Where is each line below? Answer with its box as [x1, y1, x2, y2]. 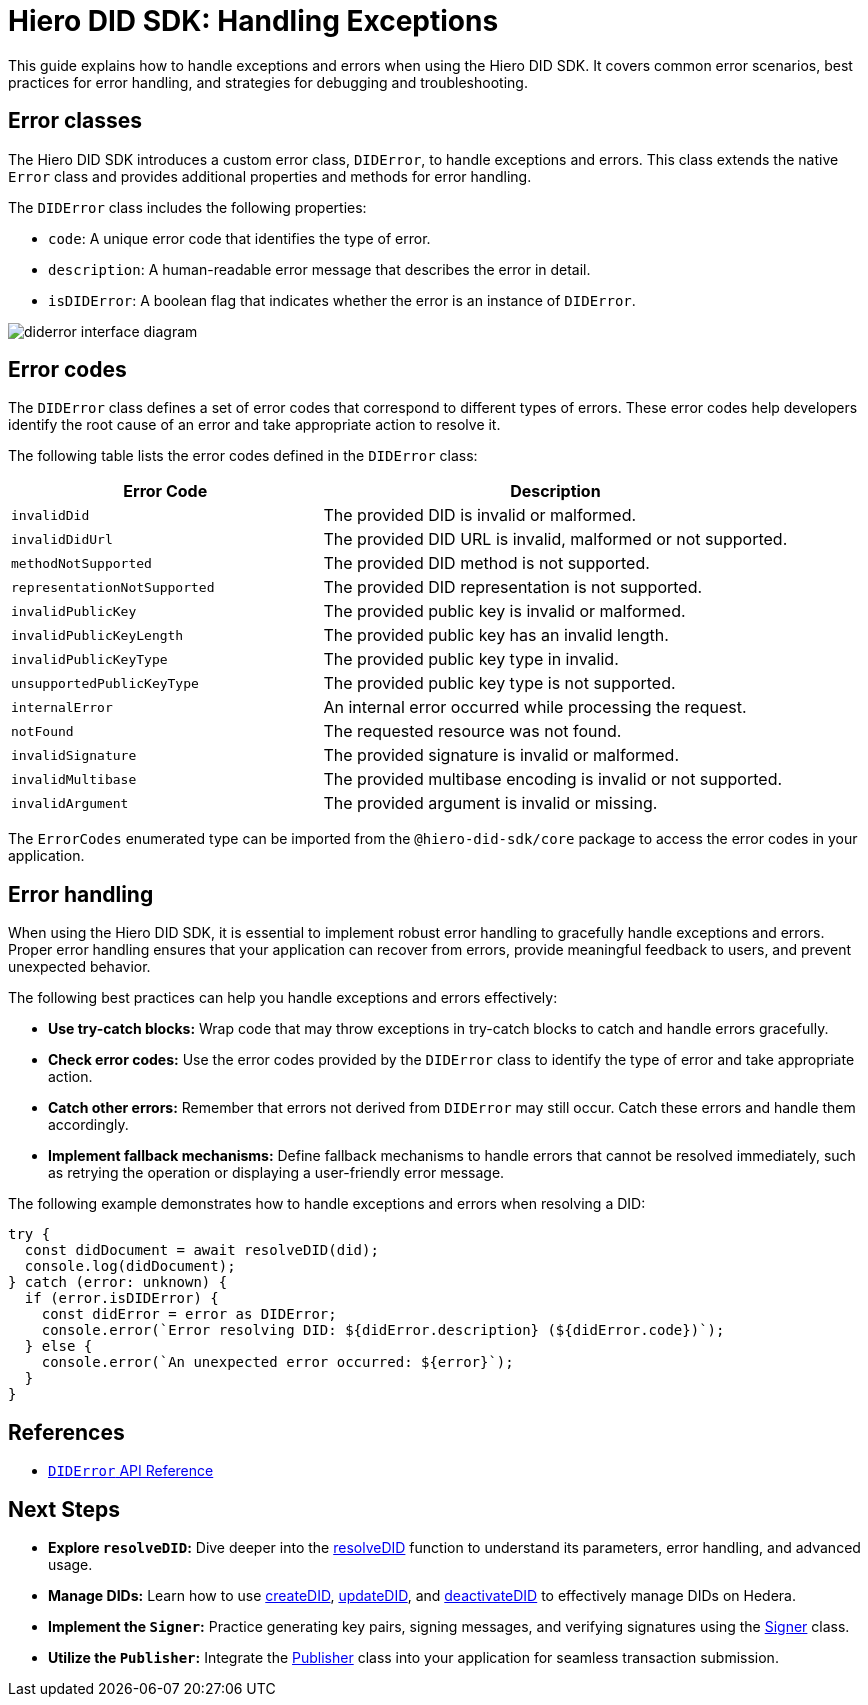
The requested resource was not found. [323, 721, 622, 742]
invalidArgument [11, 795, 129, 811]
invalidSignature [11, 747, 137, 763]
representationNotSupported [11, 579, 215, 595]
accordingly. [48, 1116, 129, 1134]
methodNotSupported [11, 555, 152, 571]
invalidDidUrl [11, 531, 113, 547]
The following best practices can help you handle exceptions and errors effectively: [8, 989, 558, 1007]
